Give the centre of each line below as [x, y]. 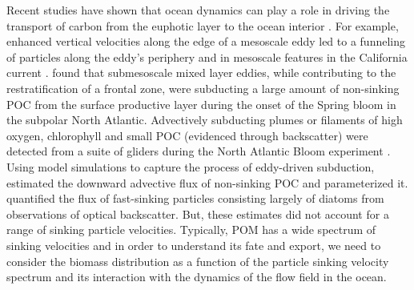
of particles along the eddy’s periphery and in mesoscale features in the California [207, 56]
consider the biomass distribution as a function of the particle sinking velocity [198, 261]
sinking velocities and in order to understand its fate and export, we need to [194, 245]
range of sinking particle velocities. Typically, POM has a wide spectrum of [191, 230]
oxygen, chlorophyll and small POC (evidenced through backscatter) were [187, 135]
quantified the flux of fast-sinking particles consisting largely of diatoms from [195, 198]
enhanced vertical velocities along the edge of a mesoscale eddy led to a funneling [206, 41]
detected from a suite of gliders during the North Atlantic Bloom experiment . [199, 151]
